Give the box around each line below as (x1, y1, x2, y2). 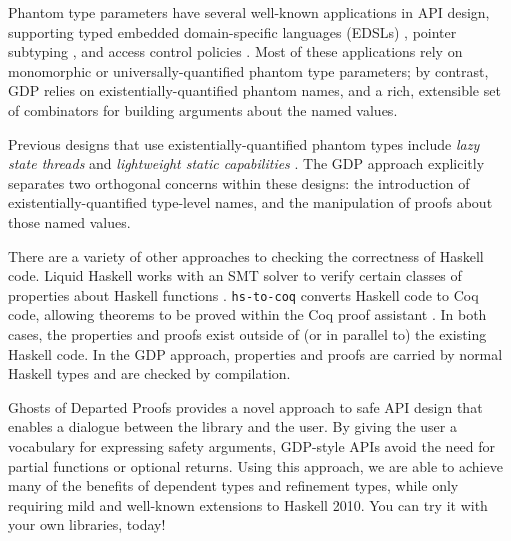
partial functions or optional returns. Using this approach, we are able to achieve (8, 455, 503, 476)
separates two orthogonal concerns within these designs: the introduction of (8, 172, 470, 193)
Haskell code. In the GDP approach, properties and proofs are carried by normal (8, 343, 503, 364)
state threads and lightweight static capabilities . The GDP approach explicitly (8, 153, 485, 174)
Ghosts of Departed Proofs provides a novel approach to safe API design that (8, 396, 483, 417)
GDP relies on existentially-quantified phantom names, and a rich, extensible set (8, 80, 501, 101)
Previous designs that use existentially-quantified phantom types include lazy (8, 133, 480, 154)
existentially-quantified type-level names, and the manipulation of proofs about (8, 192, 493, 213)
